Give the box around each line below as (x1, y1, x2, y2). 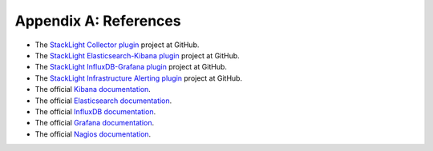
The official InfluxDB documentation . (34, 106, 156, 116)
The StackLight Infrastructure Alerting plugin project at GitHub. (34, 73, 243, 83)
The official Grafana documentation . (34, 118, 155, 128)
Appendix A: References (14, 12, 181, 30)
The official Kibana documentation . (34, 85, 152, 94)
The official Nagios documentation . (34, 129, 152, 139)
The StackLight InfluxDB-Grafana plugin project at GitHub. (34, 62, 228, 72)
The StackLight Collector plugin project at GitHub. (34, 40, 200, 50)
